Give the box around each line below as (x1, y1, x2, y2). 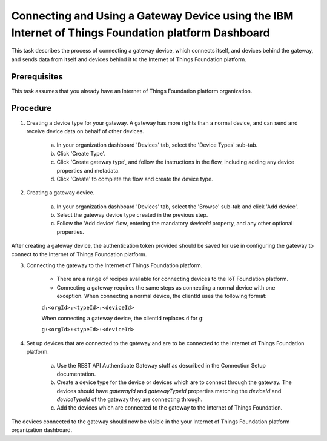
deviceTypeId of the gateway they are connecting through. (56, 396, 203, 403)
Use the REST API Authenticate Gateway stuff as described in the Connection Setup (56, 362, 266, 369)
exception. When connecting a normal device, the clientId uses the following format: (56, 293, 267, 300)
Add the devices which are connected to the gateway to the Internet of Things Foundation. (56, 404, 283, 411)
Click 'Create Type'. (56, 150, 106, 157)
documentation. (56, 370, 96, 377)
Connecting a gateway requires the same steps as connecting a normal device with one (56, 283, 276, 291)
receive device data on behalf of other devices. (26, 127, 145, 134)
